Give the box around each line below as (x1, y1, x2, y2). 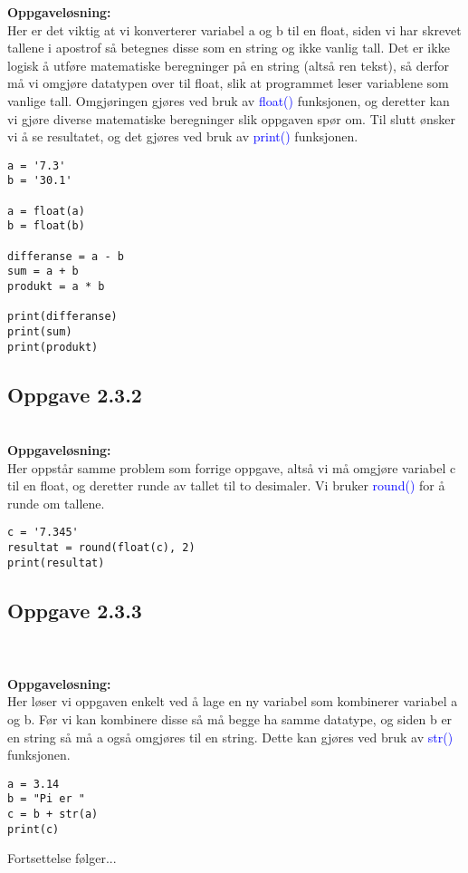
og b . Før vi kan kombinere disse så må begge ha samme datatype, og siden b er (7, 710, 453, 728)
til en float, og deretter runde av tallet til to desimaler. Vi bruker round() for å (7, 476, 445, 495)
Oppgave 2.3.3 (7, 596, 142, 624)
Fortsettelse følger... (7, 849, 117, 868)
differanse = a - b (7, 249, 124, 263)
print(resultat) (7, 556, 105, 569)
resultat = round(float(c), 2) (7, 541, 196, 555)
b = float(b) (7, 219, 85, 233)
